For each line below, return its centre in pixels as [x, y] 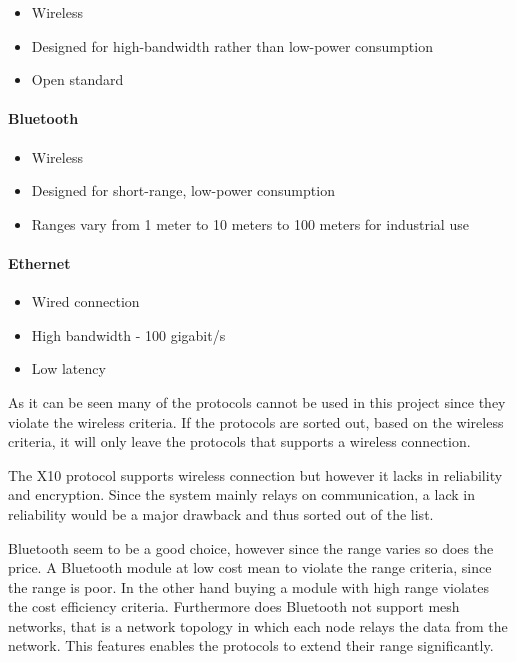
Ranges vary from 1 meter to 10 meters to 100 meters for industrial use [250, 223]
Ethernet [39, 262]
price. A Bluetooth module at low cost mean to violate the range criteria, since [250, 567]
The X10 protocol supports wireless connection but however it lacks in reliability [255, 474]
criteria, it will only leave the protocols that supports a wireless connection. [239, 441]
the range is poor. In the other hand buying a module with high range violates [249, 586]
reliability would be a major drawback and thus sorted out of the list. [221, 513]
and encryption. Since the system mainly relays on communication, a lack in [241, 494]
